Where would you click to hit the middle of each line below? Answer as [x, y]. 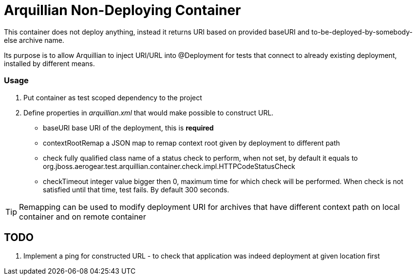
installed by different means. [49, 63]
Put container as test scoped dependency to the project [113, 97]
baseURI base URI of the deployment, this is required [128, 128]
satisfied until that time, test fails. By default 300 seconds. [136, 189]
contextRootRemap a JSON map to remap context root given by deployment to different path [191, 143]
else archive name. [34, 40]
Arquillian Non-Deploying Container [123, 10]
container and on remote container [83, 216]
